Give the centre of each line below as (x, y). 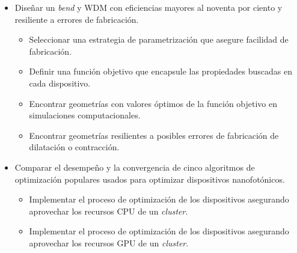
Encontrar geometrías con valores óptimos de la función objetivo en (153, 103)
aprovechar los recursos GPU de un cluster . (109, 242)
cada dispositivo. (60, 83)
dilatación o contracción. (74, 147)
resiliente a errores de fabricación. (77, 19)
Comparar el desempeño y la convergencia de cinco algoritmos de (135, 167)
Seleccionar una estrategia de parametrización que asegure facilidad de (159, 39)
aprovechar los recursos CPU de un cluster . (109, 211)
